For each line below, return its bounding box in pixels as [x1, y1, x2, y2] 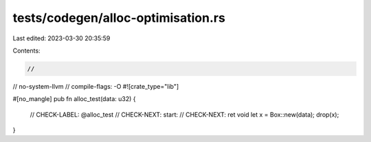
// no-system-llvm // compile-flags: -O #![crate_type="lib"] [12, 82, 179, 90]
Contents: [12, 46, 41, 55]
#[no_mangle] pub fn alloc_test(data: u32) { [12, 95, 137, 103]
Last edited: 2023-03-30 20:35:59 [12, 34, 111, 42]
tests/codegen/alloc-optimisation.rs [12, 10, 226, 25]
